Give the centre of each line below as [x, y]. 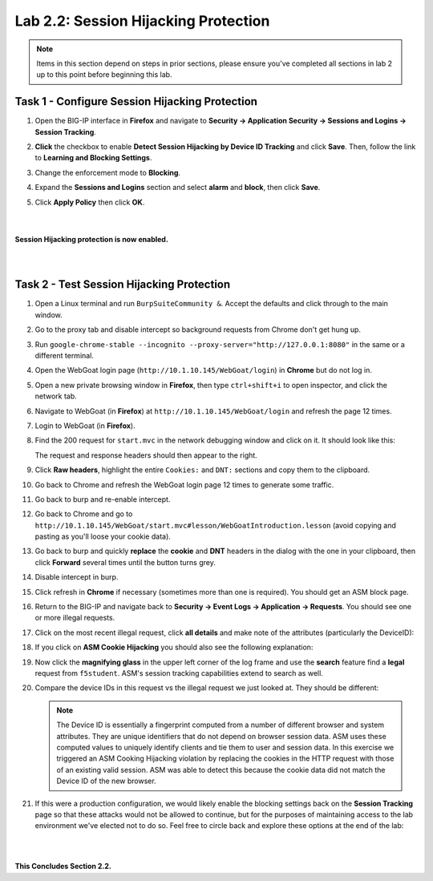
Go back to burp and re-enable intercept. [103, 499]
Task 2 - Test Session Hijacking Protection [123, 285]
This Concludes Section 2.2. [63, 867]
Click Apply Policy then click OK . [90, 202]
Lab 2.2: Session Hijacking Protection [142, 21]
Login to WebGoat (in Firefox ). [85, 426]
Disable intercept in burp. [77, 577]
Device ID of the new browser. [106, 781]
